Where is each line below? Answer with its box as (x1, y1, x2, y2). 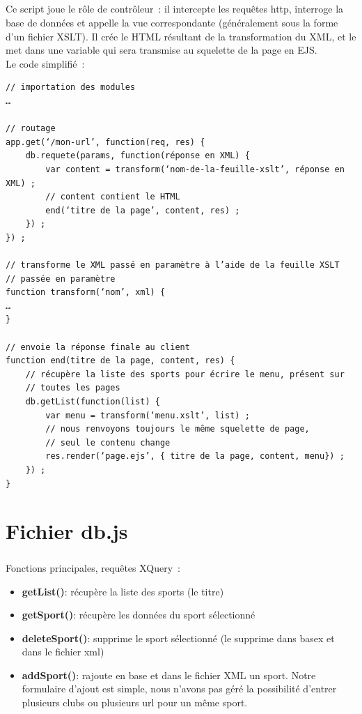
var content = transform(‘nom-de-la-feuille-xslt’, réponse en (45, 164, 345, 174)
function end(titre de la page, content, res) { (6, 356, 235, 366)
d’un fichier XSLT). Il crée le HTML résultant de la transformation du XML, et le (6, 29, 356, 43)
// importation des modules (6, 82, 136, 93)
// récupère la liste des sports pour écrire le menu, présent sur (25, 369, 345, 379)
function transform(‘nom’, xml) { (6, 287, 166, 298)
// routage (6, 123, 56, 134)
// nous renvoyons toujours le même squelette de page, (45, 424, 310, 434)
